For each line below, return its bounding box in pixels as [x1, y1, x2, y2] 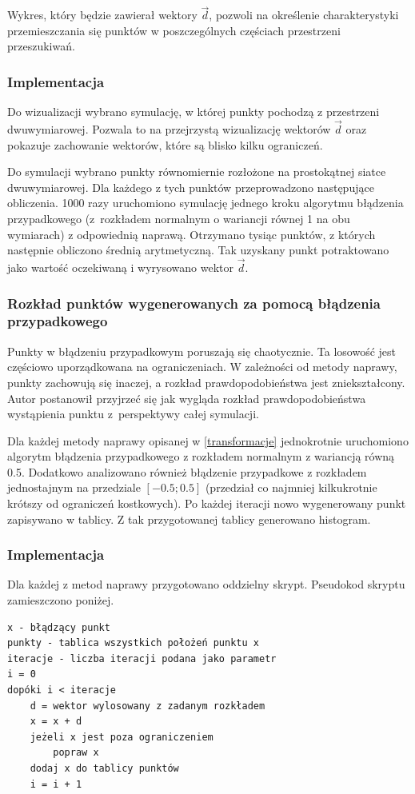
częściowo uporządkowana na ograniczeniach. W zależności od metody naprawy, [7, 358, 397, 375]
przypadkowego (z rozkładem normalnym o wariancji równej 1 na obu [7, 210, 350, 226]
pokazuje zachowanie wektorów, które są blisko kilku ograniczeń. [7, 136, 323, 153]
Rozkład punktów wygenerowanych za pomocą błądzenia [7, 293, 381, 313]
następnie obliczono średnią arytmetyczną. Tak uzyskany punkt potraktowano [7, 241, 389, 258]
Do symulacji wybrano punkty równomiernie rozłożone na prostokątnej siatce [7, 163, 386, 180]
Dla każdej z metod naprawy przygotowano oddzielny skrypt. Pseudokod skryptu [7, 576, 405, 593]
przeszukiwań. [7, 38, 75, 54]
